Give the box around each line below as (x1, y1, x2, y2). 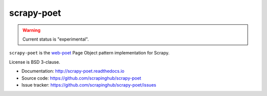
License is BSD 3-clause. (9, 59, 60, 65)
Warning (22, 27, 41, 33)
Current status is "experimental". (22, 36, 89, 42)
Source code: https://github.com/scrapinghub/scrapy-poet (21, 75, 141, 81)
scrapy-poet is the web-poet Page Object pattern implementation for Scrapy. (9, 50, 170, 56)
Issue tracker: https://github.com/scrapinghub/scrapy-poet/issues (21, 82, 157, 88)
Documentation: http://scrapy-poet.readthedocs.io (21, 68, 125, 74)
